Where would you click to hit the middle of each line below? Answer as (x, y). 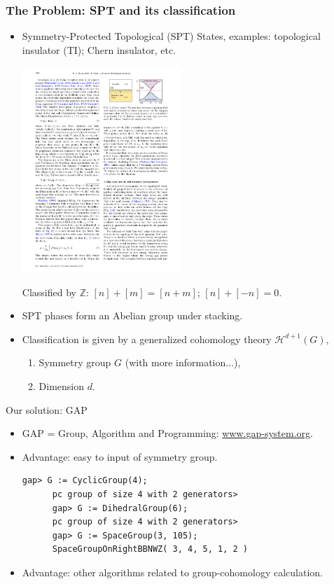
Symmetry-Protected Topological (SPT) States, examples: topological (171, 36)
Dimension (62, 385)
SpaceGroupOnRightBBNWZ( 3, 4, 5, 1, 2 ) (150, 549)
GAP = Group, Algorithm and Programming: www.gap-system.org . (167, 433)
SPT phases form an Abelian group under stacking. (132, 315)
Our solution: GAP (47, 409)
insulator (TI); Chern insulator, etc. (99, 49)
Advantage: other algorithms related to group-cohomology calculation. (172, 572)
